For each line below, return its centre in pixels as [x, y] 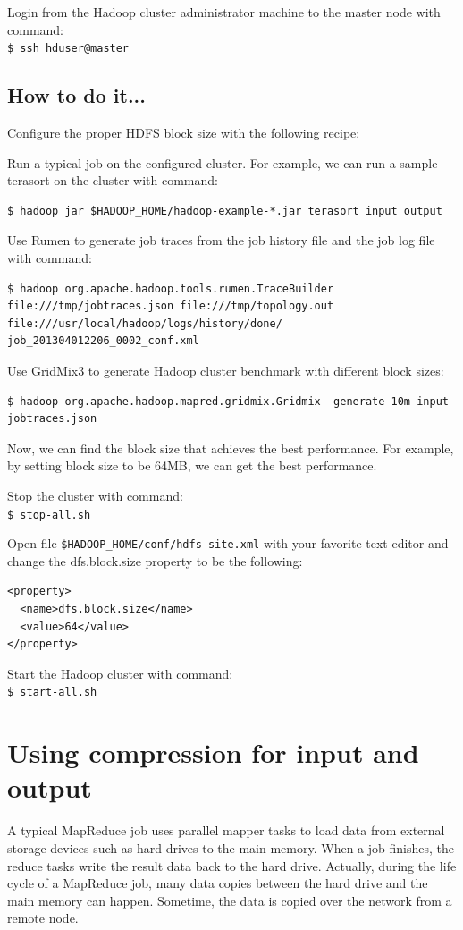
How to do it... [77, 95]
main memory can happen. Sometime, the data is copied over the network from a [230, 900]
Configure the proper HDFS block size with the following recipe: [184, 133]
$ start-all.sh [52, 693]
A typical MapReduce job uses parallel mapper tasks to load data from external [226, 830]
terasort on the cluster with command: [113, 180]
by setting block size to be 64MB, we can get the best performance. [192, 465]
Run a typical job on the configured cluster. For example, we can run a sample [223, 162]
